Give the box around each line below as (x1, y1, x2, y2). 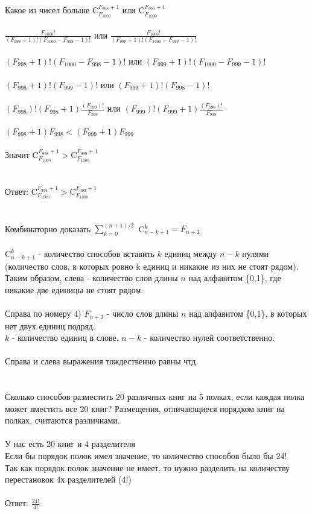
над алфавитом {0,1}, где (188, 271, 281, 284)
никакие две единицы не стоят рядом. (5, 283, 144, 296)
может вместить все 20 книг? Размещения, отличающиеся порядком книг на (5, 402, 285, 414)
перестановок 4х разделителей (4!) (5, 473, 132, 486)
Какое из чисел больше (5, 4, 90, 16)
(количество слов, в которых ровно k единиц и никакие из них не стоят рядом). (5, 259, 299, 272)
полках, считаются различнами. (5, 414, 120, 427)
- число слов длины (106, 307, 179, 320)
